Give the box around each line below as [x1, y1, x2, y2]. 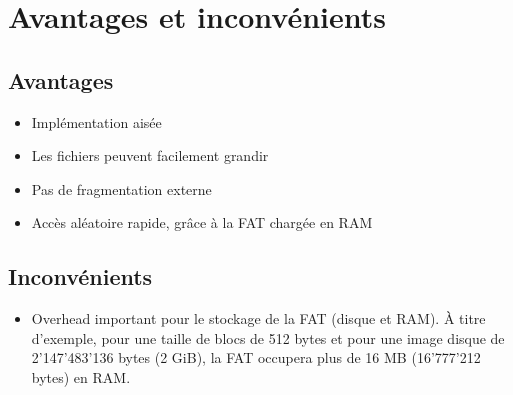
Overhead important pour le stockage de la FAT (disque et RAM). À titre [31, 308, 486, 329]
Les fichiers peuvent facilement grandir [31, 145, 269, 166]
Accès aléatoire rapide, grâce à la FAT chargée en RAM [31, 212, 373, 233]
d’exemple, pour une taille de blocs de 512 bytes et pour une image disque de [31, 327, 505, 348]
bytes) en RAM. [31, 366, 131, 387]
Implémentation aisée [31, 111, 162, 132]
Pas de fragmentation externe [31, 178, 212, 199]
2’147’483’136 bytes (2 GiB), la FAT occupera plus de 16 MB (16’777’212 [31, 347, 481, 368]
